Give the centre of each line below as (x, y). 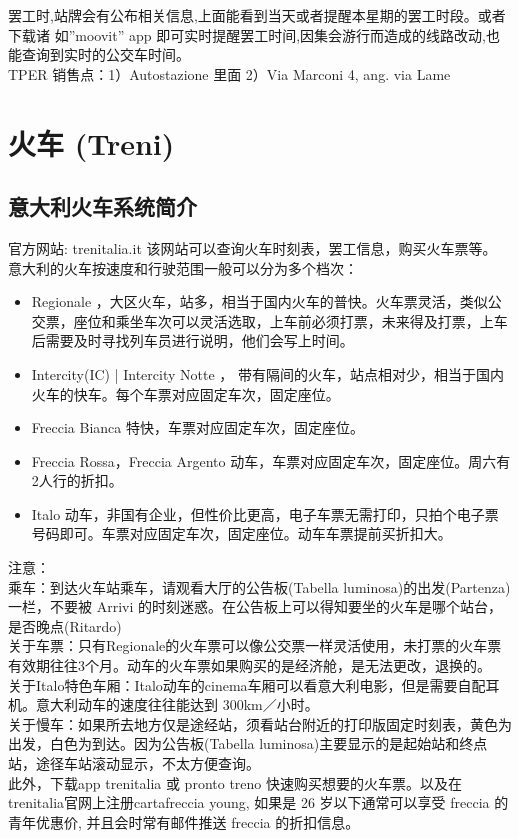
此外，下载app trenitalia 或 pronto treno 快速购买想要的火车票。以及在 (235, 782)
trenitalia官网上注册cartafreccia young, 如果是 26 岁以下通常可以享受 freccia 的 (258, 802)
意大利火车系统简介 (102, 206)
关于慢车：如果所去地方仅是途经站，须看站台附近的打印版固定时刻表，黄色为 (260, 723)
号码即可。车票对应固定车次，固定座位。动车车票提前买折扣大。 (241, 533)
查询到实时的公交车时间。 (105, 54)
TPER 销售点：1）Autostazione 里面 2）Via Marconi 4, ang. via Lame (229, 73)
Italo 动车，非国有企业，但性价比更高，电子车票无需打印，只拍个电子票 (265, 513)
